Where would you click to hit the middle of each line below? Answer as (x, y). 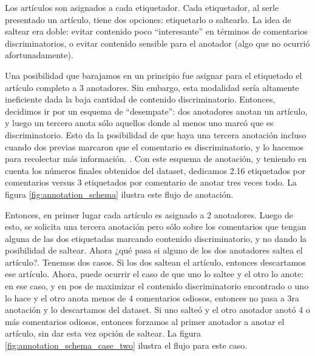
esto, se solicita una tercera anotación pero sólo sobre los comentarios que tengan (156, 227)
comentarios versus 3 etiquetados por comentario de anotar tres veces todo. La (151, 182)
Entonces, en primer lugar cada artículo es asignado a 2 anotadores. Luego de (149, 214)
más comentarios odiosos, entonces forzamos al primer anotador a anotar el (145, 321)
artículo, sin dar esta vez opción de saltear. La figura (103, 333)
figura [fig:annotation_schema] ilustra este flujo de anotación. (119, 194)
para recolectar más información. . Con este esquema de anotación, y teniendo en (156, 159)
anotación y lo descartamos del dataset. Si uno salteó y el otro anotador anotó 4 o (157, 310)
